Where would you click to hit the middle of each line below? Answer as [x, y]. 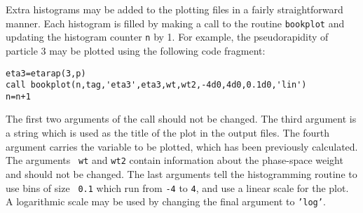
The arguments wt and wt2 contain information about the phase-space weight [174, 160]
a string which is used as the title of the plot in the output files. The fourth [168, 133]
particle [22, 50]
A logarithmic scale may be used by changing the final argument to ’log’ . [166, 201]
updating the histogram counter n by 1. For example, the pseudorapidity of [167, 37]
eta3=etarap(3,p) [46, 73]
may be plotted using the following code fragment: [157, 50]
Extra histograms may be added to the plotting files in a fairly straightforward [174, 9]
